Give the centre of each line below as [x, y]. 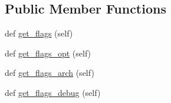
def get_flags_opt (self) [48, 53]
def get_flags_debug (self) [53, 92]
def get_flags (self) [39, 33]
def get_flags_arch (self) [50, 73]
